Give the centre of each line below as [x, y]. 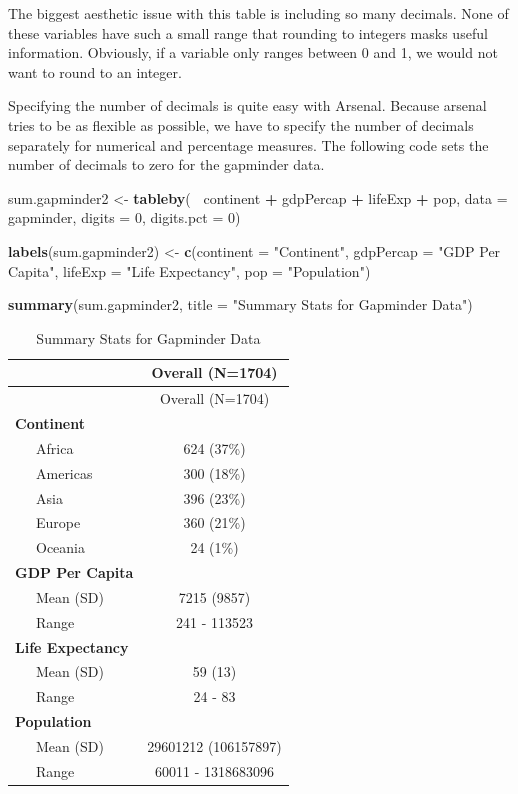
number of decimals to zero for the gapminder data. [166, 164]
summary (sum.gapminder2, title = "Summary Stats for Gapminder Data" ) [240, 304]
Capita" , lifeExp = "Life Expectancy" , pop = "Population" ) [189, 270]
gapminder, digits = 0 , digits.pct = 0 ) [124, 217]
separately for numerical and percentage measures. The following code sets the [248, 144]
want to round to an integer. [95, 71]
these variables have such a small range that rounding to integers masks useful [248, 32]
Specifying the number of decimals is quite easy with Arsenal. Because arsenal [247, 105]
